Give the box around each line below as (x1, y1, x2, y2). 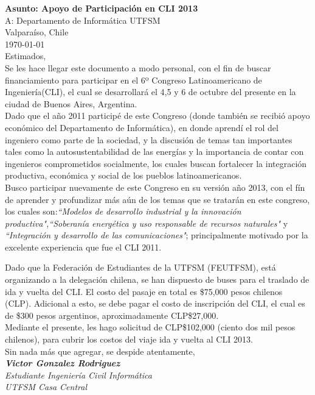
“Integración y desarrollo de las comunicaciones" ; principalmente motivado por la (5, 229, 308, 241)
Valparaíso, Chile (5, 26, 69, 38)
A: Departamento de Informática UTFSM (5, 13, 161, 26)
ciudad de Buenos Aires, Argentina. (5, 97, 137, 110)
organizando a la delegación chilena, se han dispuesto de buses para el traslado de (5, 273, 310, 286)
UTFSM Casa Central (5, 380, 87, 393)
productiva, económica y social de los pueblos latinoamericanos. (5, 169, 242, 182)
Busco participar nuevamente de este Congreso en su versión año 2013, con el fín (5, 180, 305, 193)
